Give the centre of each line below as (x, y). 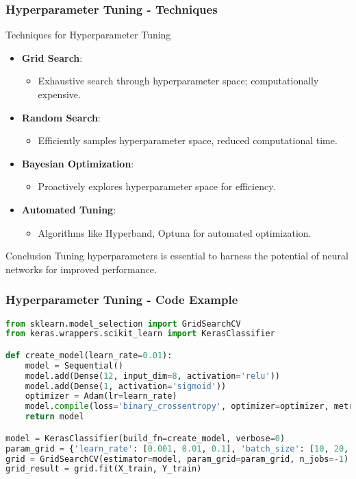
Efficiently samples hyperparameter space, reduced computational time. (188, 140)
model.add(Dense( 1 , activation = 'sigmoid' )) (126, 386)
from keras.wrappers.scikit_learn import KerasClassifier (140, 334)
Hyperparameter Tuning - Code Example (122, 300)
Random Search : (61, 117)
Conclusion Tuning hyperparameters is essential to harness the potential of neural (177, 256)
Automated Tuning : (69, 209)
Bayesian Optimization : (78, 163)
